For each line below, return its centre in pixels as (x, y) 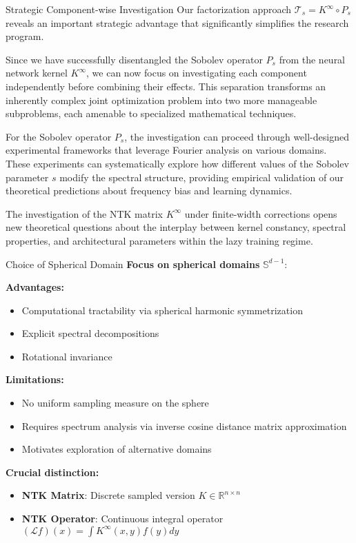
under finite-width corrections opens (261, 213)
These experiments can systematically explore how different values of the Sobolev (177, 163)
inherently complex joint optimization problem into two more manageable (161, 100)
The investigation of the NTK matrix (85, 213)
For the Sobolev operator (59, 136)
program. (25, 36)
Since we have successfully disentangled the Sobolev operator (134, 59)
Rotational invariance (67, 356)
